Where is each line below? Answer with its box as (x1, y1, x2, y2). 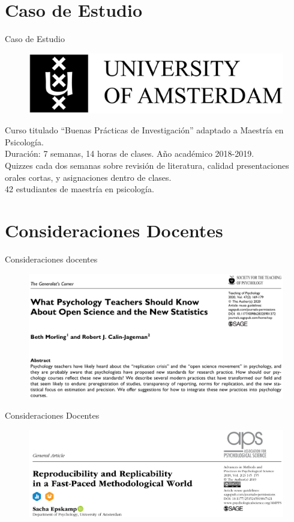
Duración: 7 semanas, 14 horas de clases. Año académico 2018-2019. (5, 147, 254, 160)
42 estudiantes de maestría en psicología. (5, 183, 154, 195)
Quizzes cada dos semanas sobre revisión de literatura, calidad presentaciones (5, 159, 289, 172)
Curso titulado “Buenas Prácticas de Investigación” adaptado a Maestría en (5, 124, 284, 136)
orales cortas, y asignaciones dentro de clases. (5, 171, 172, 183)
